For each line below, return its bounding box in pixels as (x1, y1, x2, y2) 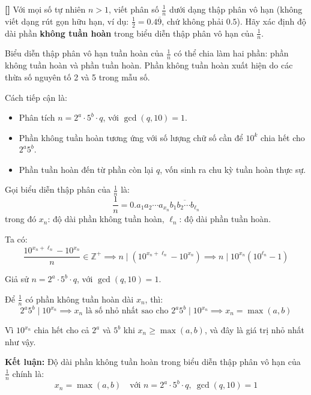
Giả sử (5, 273, 29, 285)
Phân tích (19, 111, 55, 124)
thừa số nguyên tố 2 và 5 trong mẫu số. (5, 70, 150, 83)
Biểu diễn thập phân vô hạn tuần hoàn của (5, 47, 164, 59)
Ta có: (5, 232, 28, 245)
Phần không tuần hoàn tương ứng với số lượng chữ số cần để (19, 131, 243, 143)
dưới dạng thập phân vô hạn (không (169, 3, 303, 15)
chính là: (12, 367, 44, 379)
